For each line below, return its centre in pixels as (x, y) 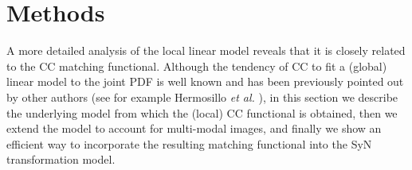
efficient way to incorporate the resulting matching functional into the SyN (189, 143)
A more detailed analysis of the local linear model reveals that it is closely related (206, 50)
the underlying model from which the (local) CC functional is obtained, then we (202, 112)
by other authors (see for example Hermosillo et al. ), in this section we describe (202, 97)
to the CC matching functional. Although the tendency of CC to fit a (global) (197, 66)
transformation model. (61, 159)
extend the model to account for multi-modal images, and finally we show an (194, 128)
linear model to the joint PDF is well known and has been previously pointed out (205, 81)
